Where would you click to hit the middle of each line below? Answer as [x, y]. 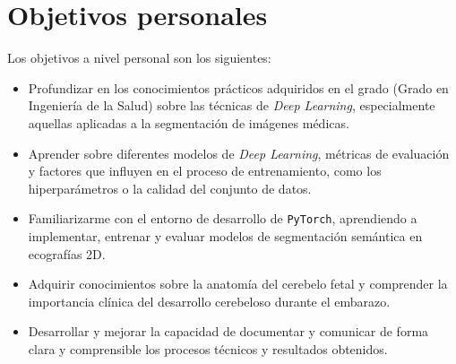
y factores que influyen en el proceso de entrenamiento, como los [205, 171]
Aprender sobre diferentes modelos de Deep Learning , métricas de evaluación [239, 153]
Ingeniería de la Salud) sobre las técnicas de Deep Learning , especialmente [232, 105]
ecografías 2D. [67, 253]
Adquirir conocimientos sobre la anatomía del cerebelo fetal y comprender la [238, 284]
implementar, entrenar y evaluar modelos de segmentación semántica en [225, 235]
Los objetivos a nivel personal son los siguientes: [139, 58]
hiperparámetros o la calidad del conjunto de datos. [170, 188]
